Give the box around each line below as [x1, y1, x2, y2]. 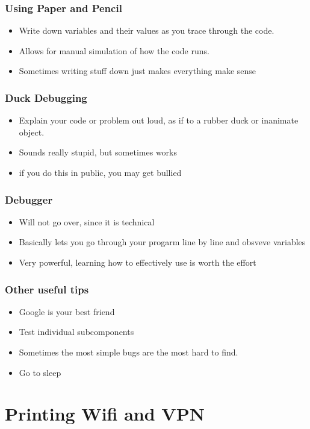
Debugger [5, 192, 53, 207]
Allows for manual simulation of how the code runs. [19, 44, 209, 57]
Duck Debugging [5, 90, 87, 105]
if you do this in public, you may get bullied [19, 166, 182, 178]
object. [19, 125, 45, 138]
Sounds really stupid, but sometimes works [19, 146, 177, 158]
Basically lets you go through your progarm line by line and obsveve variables [19, 236, 306, 248]
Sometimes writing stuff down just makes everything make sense [19, 64, 256, 77]
